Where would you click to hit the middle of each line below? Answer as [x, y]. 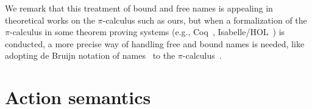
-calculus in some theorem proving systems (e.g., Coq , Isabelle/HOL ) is [147, 32]
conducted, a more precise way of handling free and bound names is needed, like [155, 43]
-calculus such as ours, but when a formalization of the [205, 20]
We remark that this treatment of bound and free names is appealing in [139, 8]
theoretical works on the [50, 20]
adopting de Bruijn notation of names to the [90, 55]
